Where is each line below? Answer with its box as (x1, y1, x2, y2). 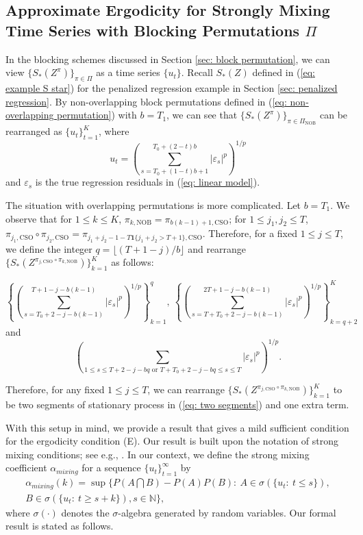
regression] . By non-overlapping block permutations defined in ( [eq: (5, 94, 287, 108)
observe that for (5, 211, 72, 225)
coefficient (5, 460, 47, 475)
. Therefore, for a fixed (202, 226, 297, 240)
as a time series (96, 65, 160, 79)
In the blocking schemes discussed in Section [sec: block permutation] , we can (5, 51, 330, 66)
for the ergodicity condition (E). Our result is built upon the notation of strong (5, 434, 339, 448)
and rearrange (188, 241, 247, 256)
